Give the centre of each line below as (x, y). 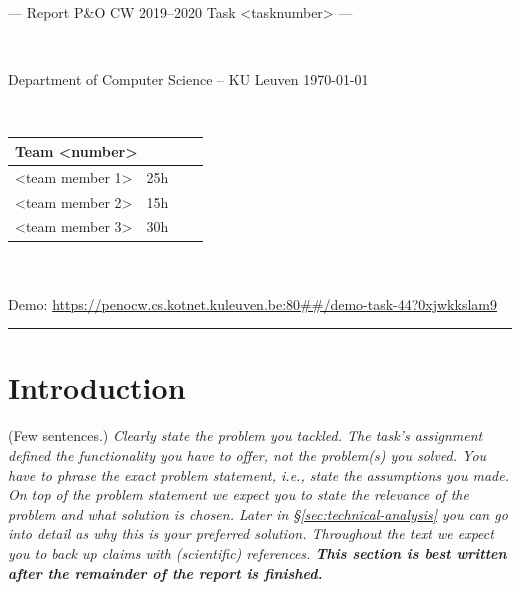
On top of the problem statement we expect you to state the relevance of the (238, 494)
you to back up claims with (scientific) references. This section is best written (257, 552)
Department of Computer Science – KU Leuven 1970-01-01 (188, 79)
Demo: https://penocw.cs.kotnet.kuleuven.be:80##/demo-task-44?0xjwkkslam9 (252, 303)
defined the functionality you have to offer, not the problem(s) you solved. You (247, 455)
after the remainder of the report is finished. (165, 572)
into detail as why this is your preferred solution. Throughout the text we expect (251, 533)
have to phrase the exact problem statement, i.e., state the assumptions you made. (259, 474)
